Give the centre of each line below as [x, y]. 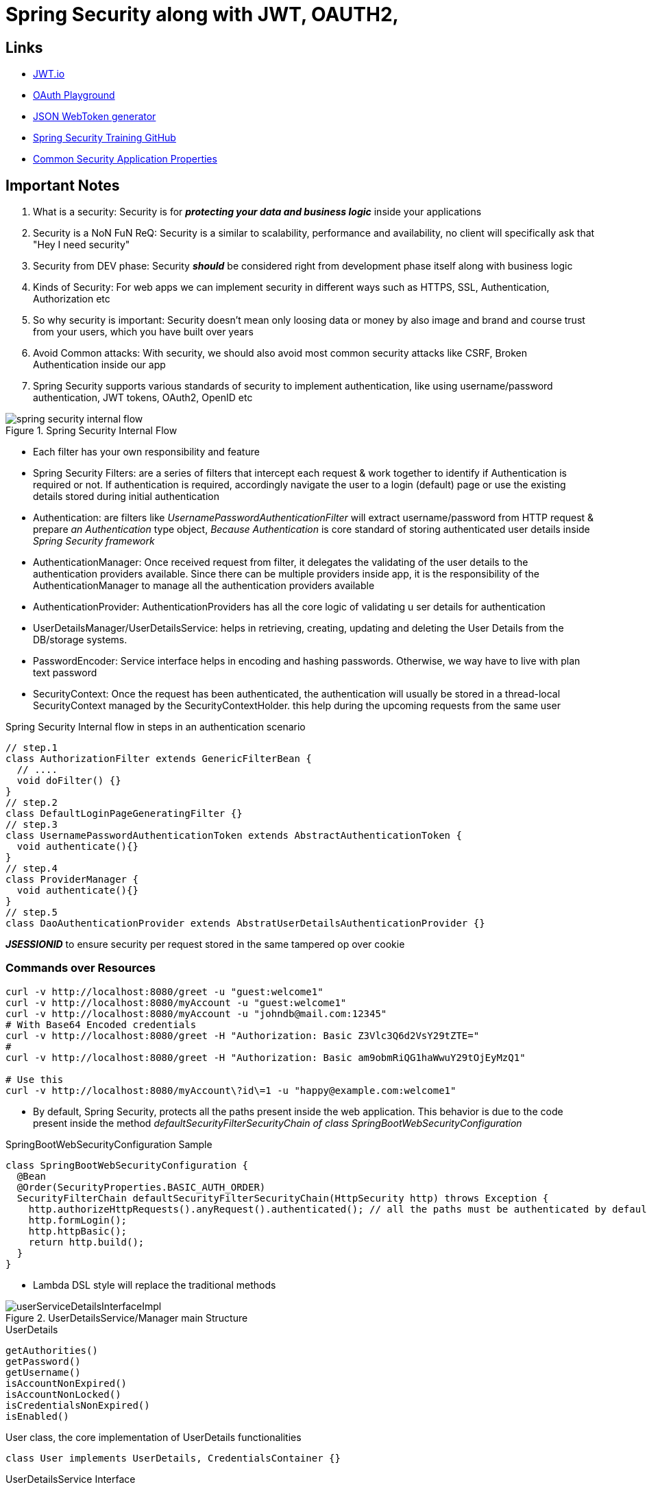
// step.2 [32, 803]
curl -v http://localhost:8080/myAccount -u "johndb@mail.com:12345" [196, 1013]
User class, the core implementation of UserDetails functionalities [154, 1437]
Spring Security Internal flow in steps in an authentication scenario [156, 727]
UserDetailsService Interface [71, 1479]
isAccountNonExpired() [66, 1383]
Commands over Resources [81, 968]
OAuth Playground [74, 95]
